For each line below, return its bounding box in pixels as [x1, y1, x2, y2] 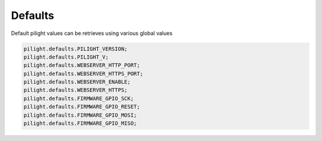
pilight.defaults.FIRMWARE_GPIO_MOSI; [23, 111, 137, 118]
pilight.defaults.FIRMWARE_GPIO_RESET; [23, 104, 140, 110]
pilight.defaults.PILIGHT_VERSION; [23, 45, 128, 52]
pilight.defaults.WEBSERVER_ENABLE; [23, 79, 131, 85]
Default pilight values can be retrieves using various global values [11, 30, 173, 37]
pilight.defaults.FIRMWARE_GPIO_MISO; [23, 120, 137, 127]
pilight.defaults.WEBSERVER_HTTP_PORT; [23, 62, 140, 69]
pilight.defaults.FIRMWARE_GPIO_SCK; [23, 95, 134, 102]
